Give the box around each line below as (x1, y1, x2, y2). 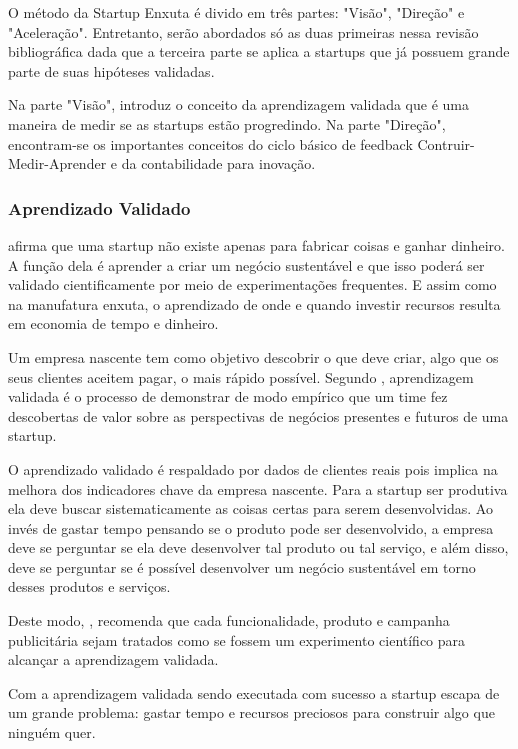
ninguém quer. (8, 722, 96, 743)
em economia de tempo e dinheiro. (8, 313, 219, 334)
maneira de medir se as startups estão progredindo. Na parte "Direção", (8, 113, 446, 134)
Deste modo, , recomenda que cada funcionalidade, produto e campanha (8, 610, 450, 631)
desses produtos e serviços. (8, 576, 171, 597)
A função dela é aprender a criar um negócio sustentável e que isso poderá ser (8, 254, 485, 275)
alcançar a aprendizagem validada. (8, 649, 219, 670)
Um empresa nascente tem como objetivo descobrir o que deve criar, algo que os (8, 346, 499, 367)
